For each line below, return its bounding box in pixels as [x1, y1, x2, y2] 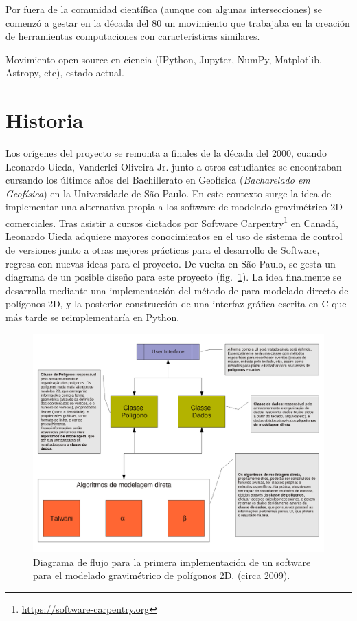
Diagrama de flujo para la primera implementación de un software [33, 554, 311, 569]
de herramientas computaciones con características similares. [5, 29, 260, 43]
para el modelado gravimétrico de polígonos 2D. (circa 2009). [33, 568, 290, 582]
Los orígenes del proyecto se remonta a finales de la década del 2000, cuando [5, 146, 327, 160]
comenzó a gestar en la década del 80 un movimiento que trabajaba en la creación [5, 15, 350, 30]
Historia [5, 106, 84, 134]
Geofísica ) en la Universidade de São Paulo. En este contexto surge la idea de [5, 186, 332, 200]
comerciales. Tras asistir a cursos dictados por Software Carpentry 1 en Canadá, [5, 214, 339, 230]
